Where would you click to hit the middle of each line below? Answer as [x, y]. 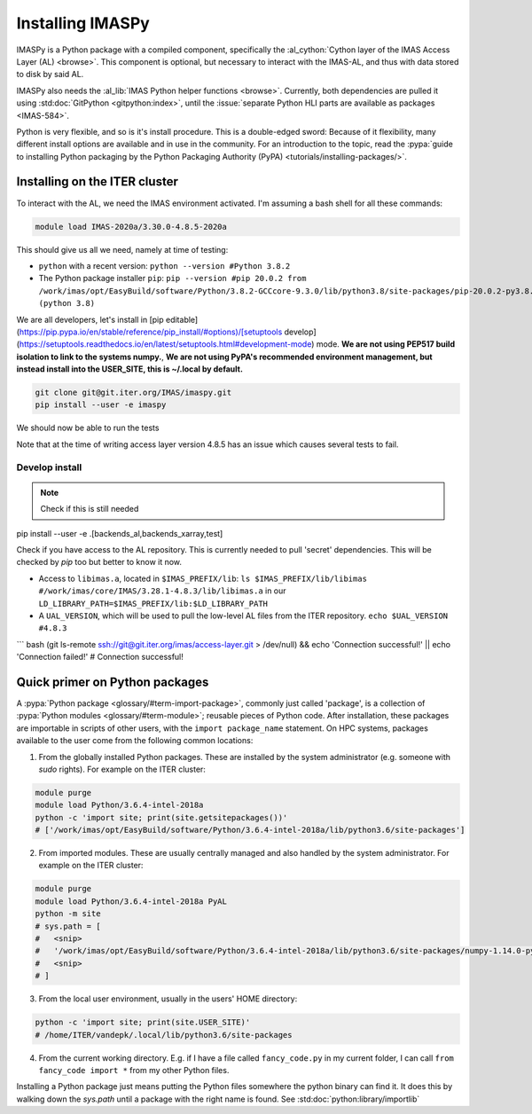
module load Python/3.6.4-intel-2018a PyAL [131, 901]
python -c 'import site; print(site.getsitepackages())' [161, 817]
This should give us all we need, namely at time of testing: [122, 249]
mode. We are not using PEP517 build [386, 344]
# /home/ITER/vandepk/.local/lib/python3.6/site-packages [164, 1035]
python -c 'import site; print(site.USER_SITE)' [143, 1023]
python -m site [68, 914]
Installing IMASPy [83, 23]
